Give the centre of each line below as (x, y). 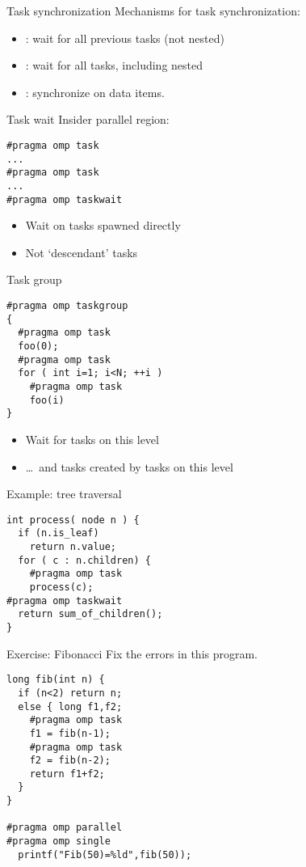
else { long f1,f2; (70, 706)
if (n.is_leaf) (59, 533)
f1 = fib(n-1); (70, 733)
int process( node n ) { (73, 520)
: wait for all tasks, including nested (114, 65)
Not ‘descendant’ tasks (82, 252)
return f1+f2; (67, 774)
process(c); (61, 587)
